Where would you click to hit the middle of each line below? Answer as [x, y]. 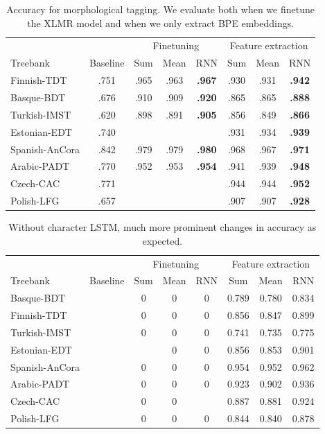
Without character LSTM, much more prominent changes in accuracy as [162, 227]
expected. [162, 240]
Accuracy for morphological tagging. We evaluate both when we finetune [160, 9]
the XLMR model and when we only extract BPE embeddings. [161, 23]
